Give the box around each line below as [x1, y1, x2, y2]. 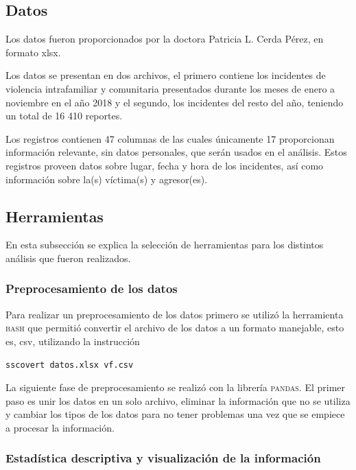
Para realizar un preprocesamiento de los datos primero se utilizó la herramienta [5, 307, 344, 321]
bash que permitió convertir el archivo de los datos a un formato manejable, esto [5, 320, 344, 335]
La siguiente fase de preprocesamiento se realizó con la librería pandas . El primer [5, 380, 346, 395]
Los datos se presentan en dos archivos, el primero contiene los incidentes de [5, 68, 326, 82]
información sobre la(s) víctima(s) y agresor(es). [5, 172, 208, 186]
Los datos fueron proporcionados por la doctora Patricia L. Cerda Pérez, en [5, 32, 324, 46]
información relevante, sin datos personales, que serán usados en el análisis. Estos [5, 145, 347, 159]
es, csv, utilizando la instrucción [5, 333, 140, 348]
